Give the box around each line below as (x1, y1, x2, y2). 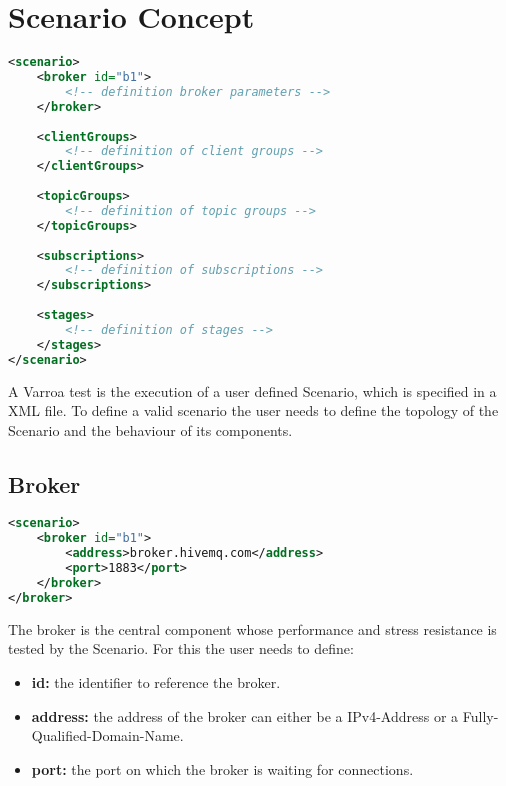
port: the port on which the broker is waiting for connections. (31, 758, 414, 779)
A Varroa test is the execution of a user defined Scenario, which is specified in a (8, 380, 497, 401)
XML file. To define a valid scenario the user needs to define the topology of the (8, 400, 499, 421)
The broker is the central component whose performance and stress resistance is (8, 618, 497, 639)
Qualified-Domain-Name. (31, 725, 184, 746)
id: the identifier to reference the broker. (31, 671, 281, 692)
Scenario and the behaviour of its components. (8, 419, 293, 440)
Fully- (462, 705, 499, 726)
